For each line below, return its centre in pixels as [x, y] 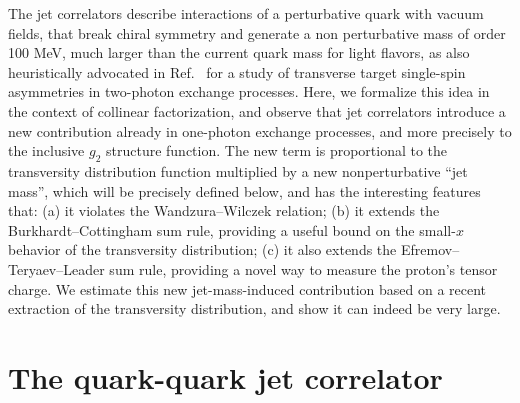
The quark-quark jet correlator [225, 376]
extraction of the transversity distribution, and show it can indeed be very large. [254, 308]
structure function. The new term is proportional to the [277, 150]
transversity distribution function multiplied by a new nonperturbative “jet [238, 170]
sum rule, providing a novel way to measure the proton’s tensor [303, 268]
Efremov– [430, 249]
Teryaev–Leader [56, 268]
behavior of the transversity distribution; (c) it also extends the [202, 249]
